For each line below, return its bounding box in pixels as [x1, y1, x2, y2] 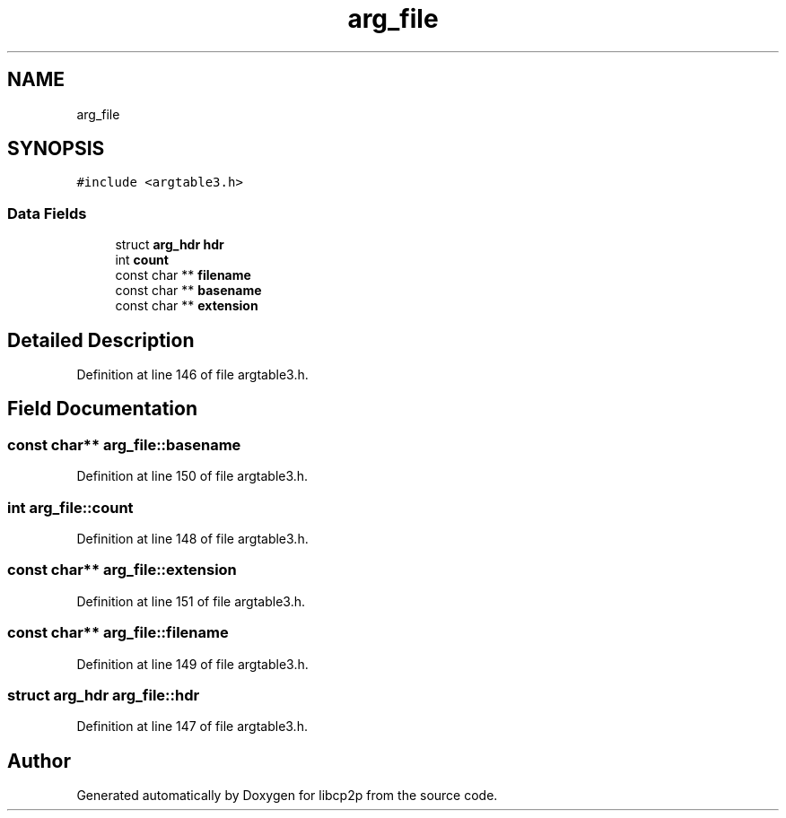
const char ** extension [115, 298, 258, 314]
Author [7, 749, 71, 772]
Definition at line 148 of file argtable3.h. [76, 531, 309, 546]
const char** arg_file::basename [7, 435, 241, 454]
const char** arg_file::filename [7, 623, 229, 642]
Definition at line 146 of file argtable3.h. [76, 367, 309, 383]
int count [115, 252, 169, 268]
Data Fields [7, 204, 87, 222]
